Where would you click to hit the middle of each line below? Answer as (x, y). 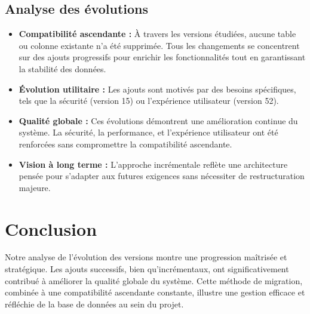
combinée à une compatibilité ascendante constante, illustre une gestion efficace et (155, 292)
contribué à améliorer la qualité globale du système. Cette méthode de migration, (154, 280)
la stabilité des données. (62, 68)
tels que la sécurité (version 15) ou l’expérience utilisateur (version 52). (149, 101)
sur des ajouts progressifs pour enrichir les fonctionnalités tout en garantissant (162, 57)
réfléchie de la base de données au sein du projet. (94, 304)
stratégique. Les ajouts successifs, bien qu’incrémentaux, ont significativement (147, 269)
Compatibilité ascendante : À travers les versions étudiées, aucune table (157, 34)
